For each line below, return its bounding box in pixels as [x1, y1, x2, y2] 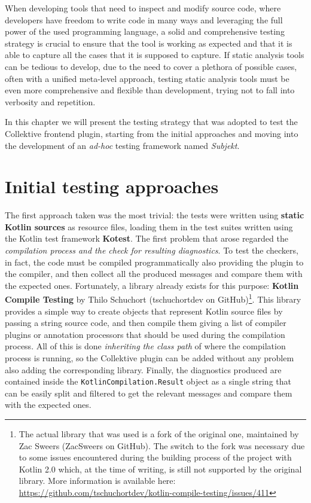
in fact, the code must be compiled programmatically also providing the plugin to [5, 255, 304, 268]
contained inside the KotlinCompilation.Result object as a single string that [5, 375, 291, 388]
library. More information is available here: [19, 474, 176, 487]
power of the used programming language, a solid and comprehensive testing [5, 25, 285, 38]
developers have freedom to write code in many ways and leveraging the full [5, 13, 283, 26]
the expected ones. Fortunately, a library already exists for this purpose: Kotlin [5, 279, 299, 291]
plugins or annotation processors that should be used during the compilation [5, 328, 285, 340]
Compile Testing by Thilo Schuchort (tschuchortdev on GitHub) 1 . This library [5, 291, 301, 306]
